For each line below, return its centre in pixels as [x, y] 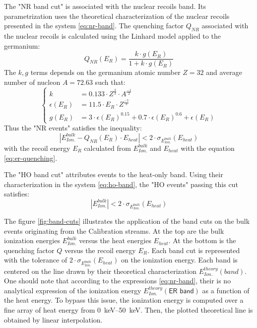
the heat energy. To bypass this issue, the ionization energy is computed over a [124, 300]
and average [224, 72]
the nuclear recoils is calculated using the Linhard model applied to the [112, 35]
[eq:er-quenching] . [31, 158]
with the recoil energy [37, 148]
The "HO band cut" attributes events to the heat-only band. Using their [114, 174]
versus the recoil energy [100, 250]
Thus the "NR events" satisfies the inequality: [73, 128]
